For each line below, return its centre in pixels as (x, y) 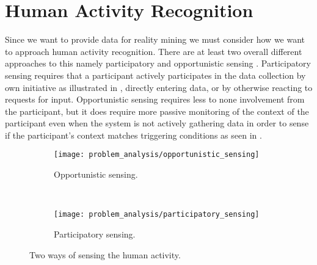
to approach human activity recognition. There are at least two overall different (154, 51)
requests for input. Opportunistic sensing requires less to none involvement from (155, 99)
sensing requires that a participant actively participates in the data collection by (155, 75)
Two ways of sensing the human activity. (105, 254)
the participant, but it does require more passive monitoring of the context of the (157, 111)
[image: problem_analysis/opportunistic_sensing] (157, 155)
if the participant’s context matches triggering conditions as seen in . (133, 135)
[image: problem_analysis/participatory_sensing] (157, 215)
